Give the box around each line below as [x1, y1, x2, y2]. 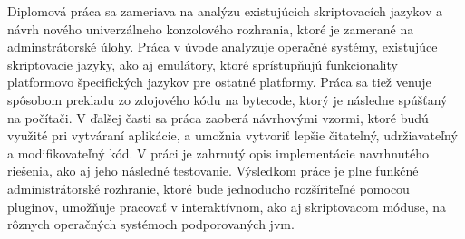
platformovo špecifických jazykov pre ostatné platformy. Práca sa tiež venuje [7, 72, 431, 91]
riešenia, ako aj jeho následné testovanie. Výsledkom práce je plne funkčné [7, 161, 419, 180]
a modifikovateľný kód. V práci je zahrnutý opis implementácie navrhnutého [7, 143, 429, 162]
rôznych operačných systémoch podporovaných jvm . [7, 215, 295, 234]
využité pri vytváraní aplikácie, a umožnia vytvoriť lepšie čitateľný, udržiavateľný [7, 126, 458, 145]
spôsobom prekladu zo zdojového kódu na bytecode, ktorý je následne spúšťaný [7, 90, 448, 109]
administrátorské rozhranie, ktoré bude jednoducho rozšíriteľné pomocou [7, 178, 410, 197]
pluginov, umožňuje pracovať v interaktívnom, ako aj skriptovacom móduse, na [7, 196, 447, 215]
